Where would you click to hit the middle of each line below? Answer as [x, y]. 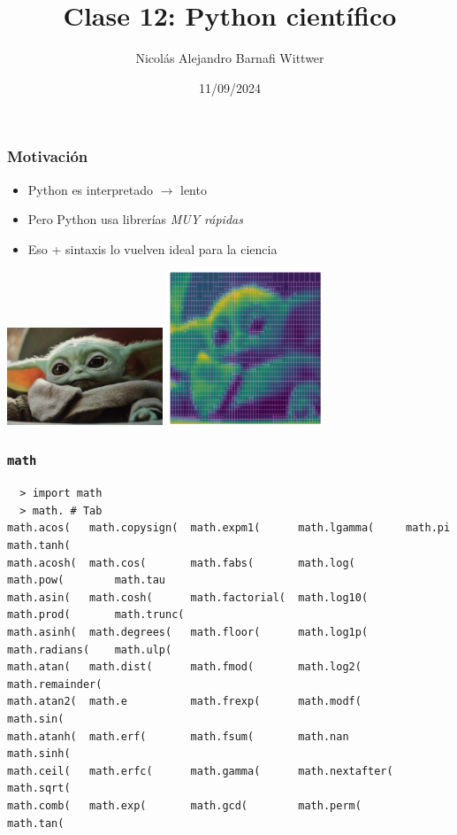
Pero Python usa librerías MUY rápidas [135, 219]
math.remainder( [55, 684]
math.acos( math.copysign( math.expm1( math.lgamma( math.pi [229, 528]
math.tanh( [39, 546]
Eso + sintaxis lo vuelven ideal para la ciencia [152, 248]
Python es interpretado [90, 189]
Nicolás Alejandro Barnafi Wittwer [230, 58]
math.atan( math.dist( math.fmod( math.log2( [184, 667]
